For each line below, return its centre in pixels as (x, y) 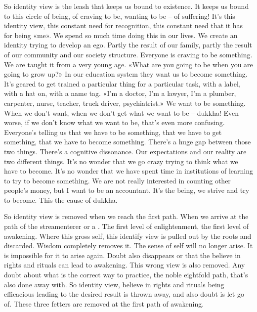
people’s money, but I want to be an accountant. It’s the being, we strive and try (127, 190)
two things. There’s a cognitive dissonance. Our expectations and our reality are (125, 151)
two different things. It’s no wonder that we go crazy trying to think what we (121, 161)
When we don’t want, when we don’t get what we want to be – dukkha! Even (122, 112)
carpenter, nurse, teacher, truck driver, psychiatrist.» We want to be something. (125, 103)
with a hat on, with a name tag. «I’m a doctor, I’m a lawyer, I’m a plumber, (120, 93)
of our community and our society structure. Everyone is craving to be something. (128, 54)
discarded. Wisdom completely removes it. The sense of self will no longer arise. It (128, 245)
